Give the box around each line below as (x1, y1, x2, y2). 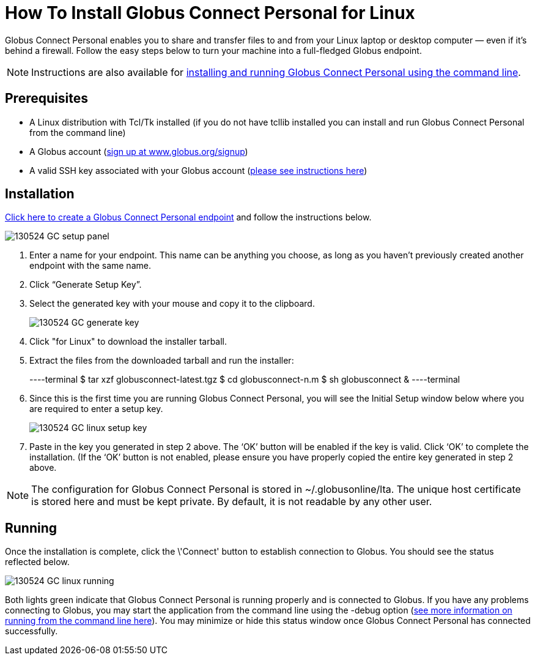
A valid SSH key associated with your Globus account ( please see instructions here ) (29, 165, 367, 176)
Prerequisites (5, 91, 88, 107)
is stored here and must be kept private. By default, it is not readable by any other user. (31, 495, 432, 508)
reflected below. (5, 557, 70, 568)
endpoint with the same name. (29, 260, 151, 271)
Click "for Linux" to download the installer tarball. (29, 336, 227, 347)
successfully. (5, 626, 58, 637)
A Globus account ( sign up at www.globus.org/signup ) (29, 146, 248, 157)
